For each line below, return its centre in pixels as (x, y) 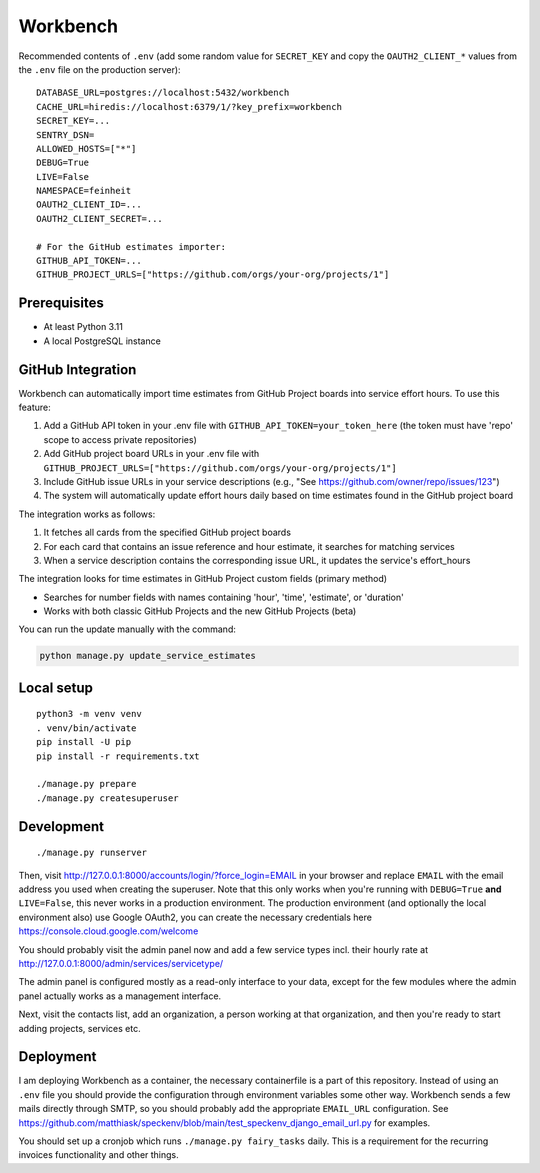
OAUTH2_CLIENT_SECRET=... (100, 218)
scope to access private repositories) (120, 439)
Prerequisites (61, 303)
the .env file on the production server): (99, 69)
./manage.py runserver (92, 853)
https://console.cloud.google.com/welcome (108, 931)
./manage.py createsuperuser (107, 798)
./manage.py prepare (86, 784)
